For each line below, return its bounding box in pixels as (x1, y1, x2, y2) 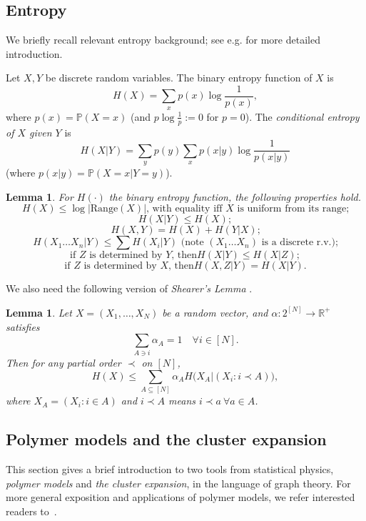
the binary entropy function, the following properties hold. (108, 189, 362, 204)
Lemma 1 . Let (6, 304, 72, 319)
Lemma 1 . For (6, 189, 73, 204)
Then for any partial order (6, 355, 121, 370)
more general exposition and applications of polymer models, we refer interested (6, 490, 355, 505)
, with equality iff (146, 204, 223, 214)
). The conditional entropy (245, 109, 360, 124)
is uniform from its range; (237, 204, 350, 214)
